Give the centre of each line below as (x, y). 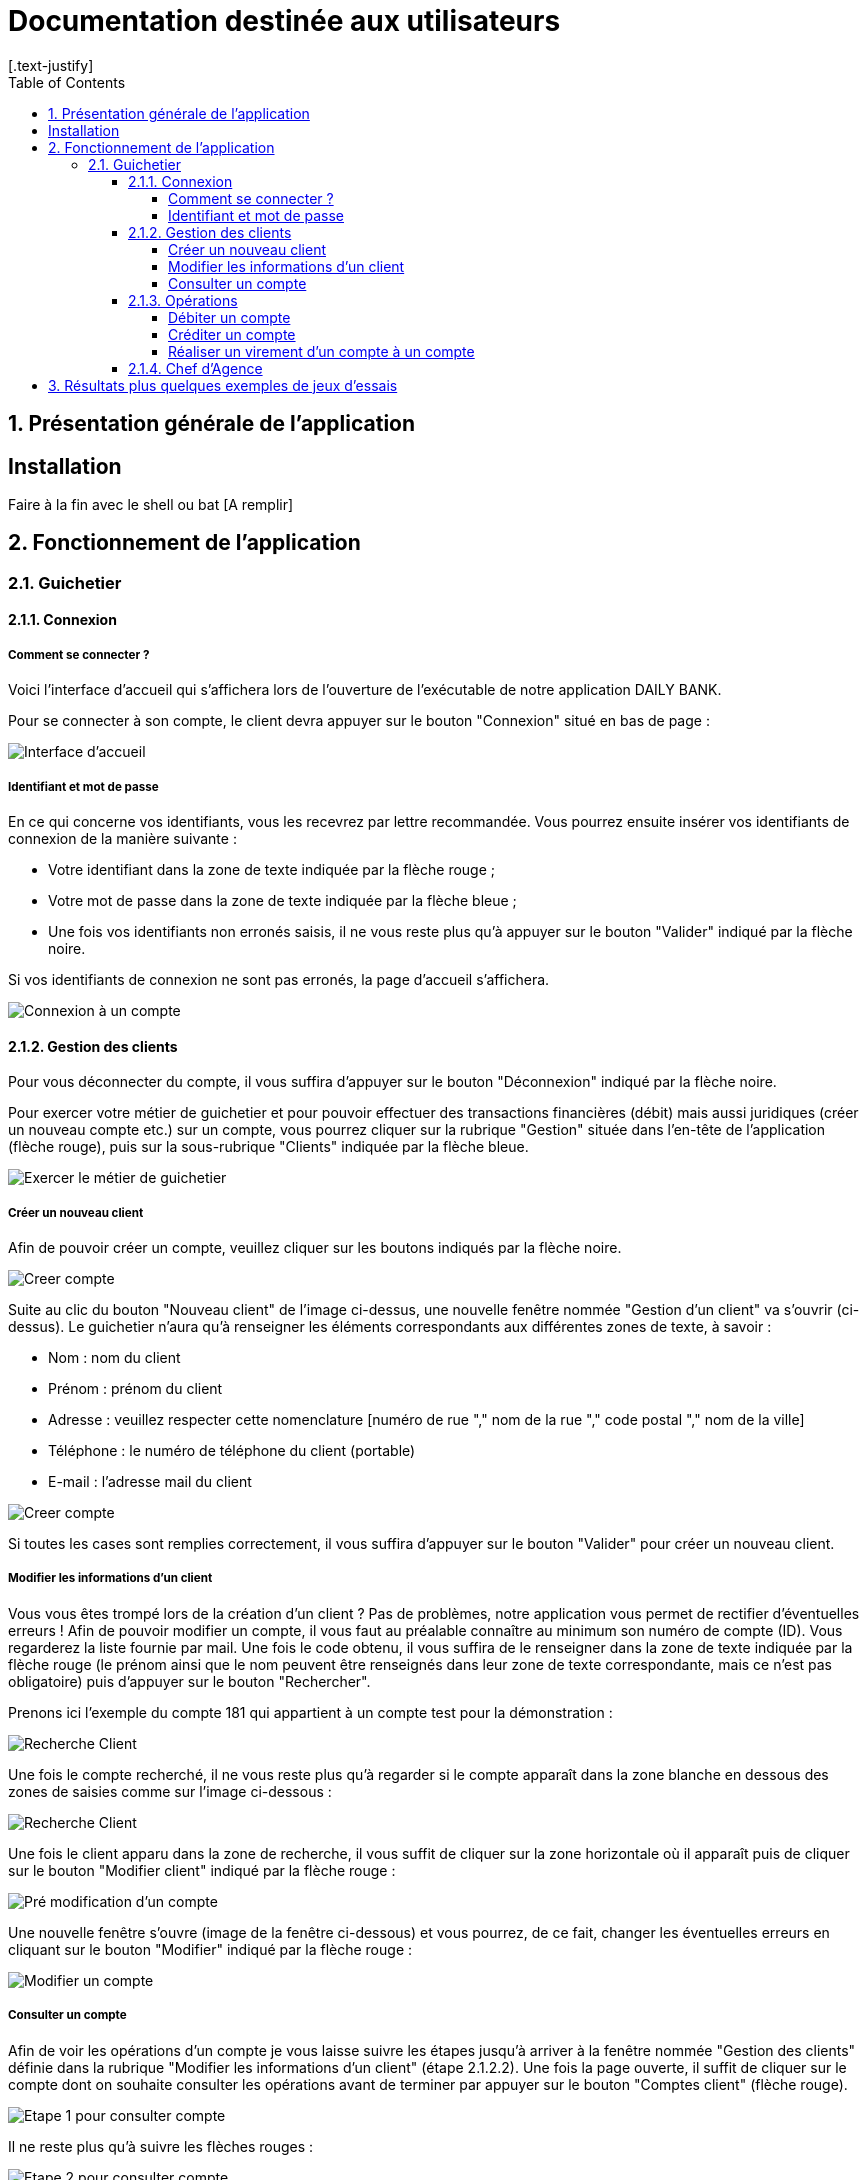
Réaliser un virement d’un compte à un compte (321, 351)
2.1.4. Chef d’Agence (195, 368)
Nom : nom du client (114, 1358)
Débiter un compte (229, 317)
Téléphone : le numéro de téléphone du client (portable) (232, 1451)
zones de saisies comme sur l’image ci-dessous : (170, 1791)
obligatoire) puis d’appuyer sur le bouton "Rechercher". (189, 1681)
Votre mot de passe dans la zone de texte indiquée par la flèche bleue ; (282, 901)
